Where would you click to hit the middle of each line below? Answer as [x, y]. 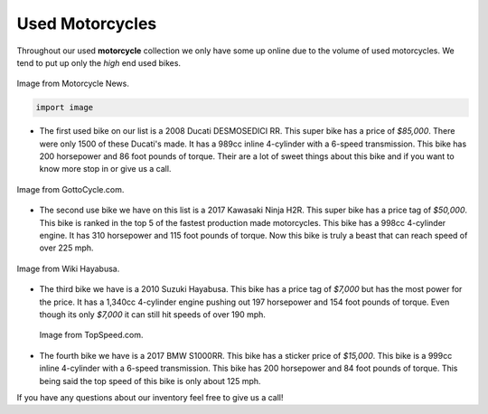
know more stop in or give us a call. [105, 169]
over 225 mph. [66, 248]
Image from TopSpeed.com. [91, 335]
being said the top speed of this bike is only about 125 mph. [150, 381]
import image [65, 108]
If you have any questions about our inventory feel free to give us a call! [150, 397]
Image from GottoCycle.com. [70, 189]
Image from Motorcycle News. [73, 84]
